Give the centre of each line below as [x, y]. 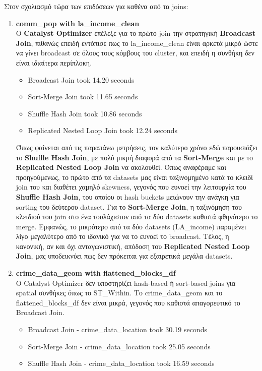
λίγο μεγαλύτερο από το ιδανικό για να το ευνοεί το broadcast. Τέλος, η [122, 236]
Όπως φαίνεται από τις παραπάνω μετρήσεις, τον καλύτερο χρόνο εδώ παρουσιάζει [137, 147]
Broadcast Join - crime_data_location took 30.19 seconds [117, 329]
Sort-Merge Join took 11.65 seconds [83, 97]
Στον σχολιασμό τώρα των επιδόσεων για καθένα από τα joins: [96, 6]
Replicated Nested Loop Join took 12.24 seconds [103, 130]
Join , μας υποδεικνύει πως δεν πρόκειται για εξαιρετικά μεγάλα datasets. [124, 256]
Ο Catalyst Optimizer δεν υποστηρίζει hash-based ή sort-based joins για [125, 283]
